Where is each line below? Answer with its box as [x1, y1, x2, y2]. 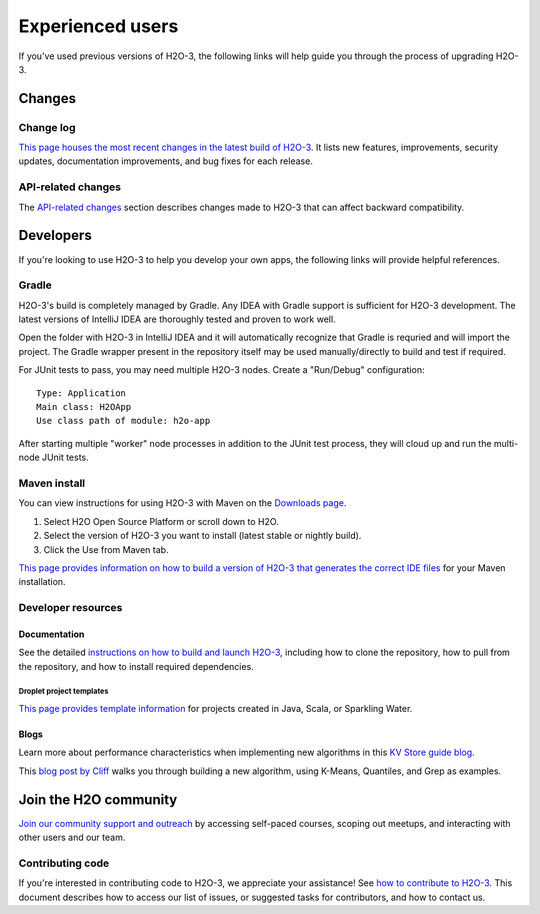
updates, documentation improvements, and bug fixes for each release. [18, 155, 314, 167]
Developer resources [18, 601, 123, 615]
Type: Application [36, 387, 127, 399]
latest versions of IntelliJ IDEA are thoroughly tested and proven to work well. [18, 313, 336, 325]
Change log [18, 120, 76, 134]
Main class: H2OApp [36, 401, 132, 413]
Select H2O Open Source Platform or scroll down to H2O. [43, 515, 279, 527]
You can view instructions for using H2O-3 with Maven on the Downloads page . [18, 497, 347, 509]
